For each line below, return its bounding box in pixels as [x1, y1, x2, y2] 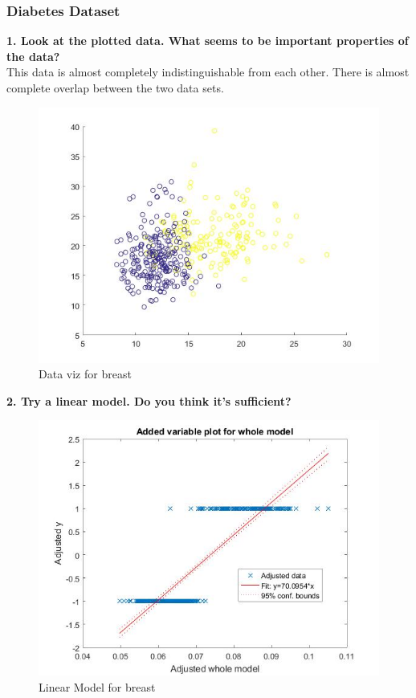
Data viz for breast [39, 365, 132, 382]
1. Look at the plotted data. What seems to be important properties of [6, 32, 409, 49]
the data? [6, 47, 60, 64]
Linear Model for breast [39, 678, 156, 695]
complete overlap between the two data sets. [6, 80, 224, 96]
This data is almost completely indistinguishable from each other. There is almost [6, 63, 410, 80]
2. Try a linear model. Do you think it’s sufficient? [6, 392, 292, 409]
